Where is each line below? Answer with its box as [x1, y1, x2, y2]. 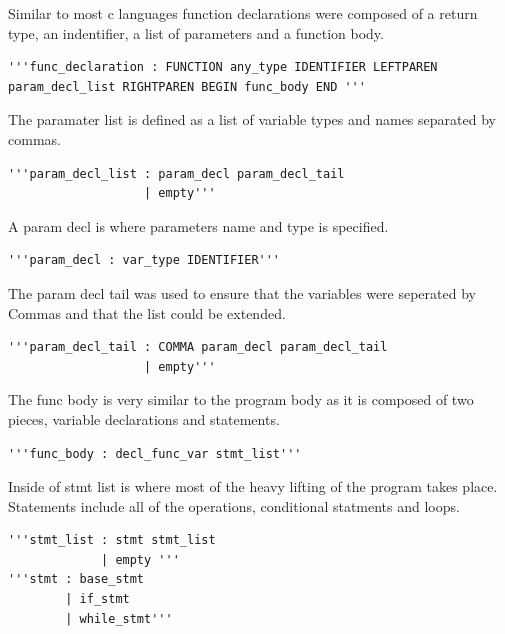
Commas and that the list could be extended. [8, 302, 286, 323]
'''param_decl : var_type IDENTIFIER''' [8, 253, 281, 268]
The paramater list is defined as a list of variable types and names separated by [8, 109, 496, 130]
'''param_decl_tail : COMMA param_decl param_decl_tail [8, 340, 388, 355]
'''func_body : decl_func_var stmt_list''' [8, 446, 302, 461]
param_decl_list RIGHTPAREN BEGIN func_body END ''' [8, 79, 366, 94]
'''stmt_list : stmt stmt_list [8, 533, 216, 548]
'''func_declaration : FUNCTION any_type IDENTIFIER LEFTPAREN [8, 60, 438, 75]
